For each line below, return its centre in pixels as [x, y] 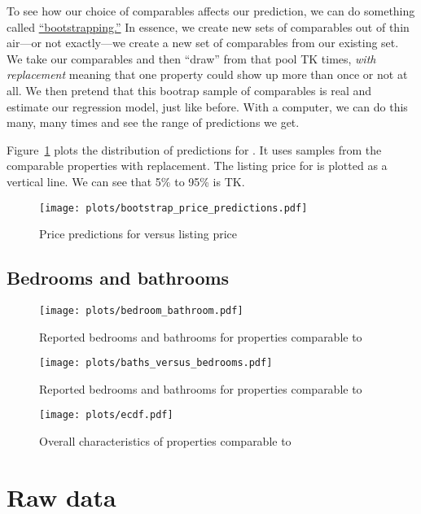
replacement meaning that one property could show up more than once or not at [207, 74]
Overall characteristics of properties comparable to [165, 441]
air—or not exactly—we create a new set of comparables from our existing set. [203, 43]
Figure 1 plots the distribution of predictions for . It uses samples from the [194, 149]
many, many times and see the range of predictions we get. [153, 122]
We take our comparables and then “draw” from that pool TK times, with [191, 58]
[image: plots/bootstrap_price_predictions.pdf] [173, 208]
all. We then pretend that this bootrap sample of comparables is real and [189, 90]
